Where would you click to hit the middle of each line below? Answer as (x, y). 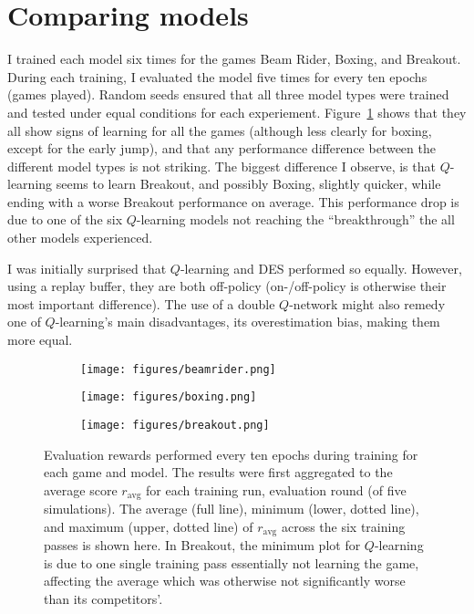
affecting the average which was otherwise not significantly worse (225, 581)
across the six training (343, 526)
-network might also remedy (367, 303)
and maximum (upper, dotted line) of (149, 526)
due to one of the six (65, 219)
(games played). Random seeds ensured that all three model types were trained (228, 94)
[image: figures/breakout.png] (175, 425)
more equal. (40, 340)
